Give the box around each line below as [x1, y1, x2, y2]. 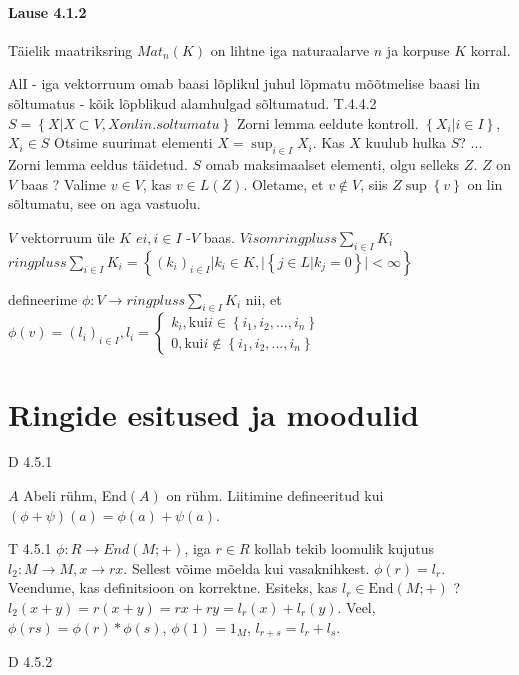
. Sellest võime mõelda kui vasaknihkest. [123, 557, 370, 578]
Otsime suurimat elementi [54, 132, 213, 153]
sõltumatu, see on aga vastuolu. [8, 193, 201, 214]
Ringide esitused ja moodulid [8, 393, 419, 434]
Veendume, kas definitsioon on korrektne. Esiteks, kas [8, 577, 338, 598]
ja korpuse [386, 39, 450, 60]
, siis [360, 173, 388, 194]
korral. [470, 39, 511, 60]
